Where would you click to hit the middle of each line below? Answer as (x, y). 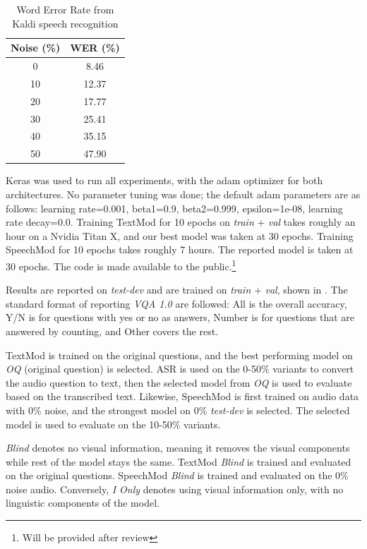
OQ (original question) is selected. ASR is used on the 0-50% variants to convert (180, 369)
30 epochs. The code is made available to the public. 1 (121, 265)
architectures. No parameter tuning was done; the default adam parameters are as (183, 194)
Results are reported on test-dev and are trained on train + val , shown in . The (177, 290)
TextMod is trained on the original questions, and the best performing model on (179, 355)
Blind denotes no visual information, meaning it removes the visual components (178, 448)
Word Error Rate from (65, 9)
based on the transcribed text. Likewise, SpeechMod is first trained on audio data (182, 396)
